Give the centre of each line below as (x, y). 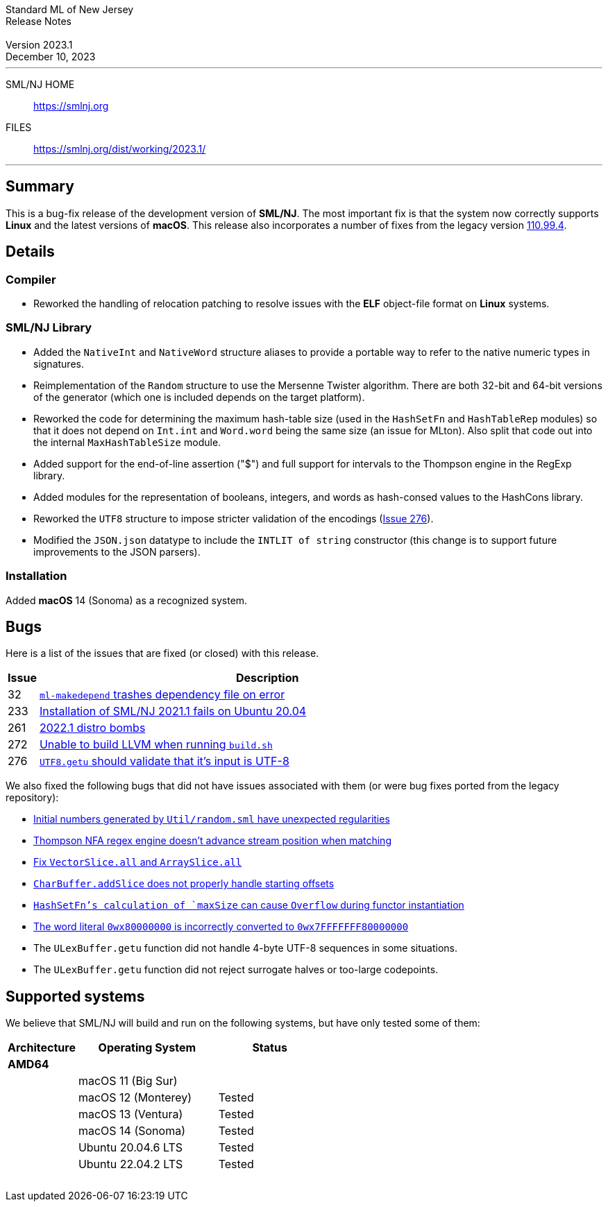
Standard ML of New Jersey (70, 9)
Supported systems (75, 996)
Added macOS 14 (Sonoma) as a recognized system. (127, 600)
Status (270, 1048)
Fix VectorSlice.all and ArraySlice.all (138, 862)
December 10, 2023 (51, 57)
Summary (40, 187)
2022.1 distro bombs (92, 728)
